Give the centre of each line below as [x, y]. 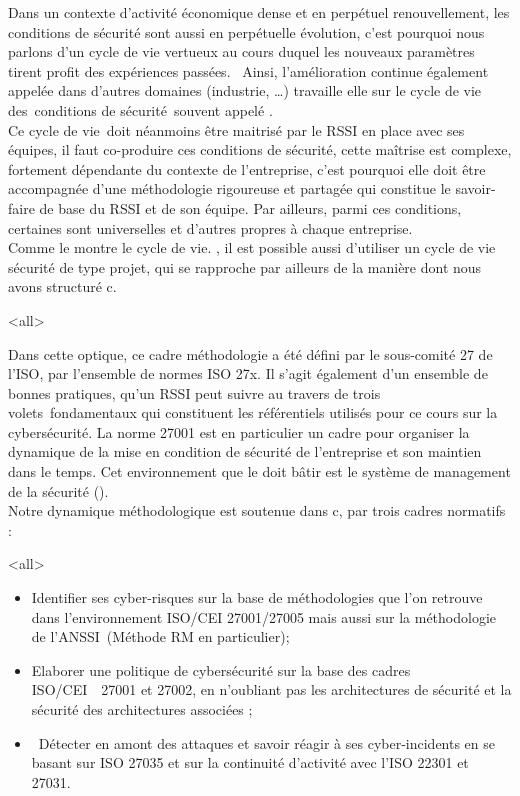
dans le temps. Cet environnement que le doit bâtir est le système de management [259, 471]
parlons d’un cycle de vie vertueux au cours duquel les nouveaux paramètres [241, 51]
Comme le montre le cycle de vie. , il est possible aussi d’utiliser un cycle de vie [252, 247]
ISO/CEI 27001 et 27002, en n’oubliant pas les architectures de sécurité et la [271, 689]
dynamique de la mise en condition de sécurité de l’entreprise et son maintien [245, 451]
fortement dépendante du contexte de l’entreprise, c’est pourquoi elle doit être [247, 168]
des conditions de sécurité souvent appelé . [140, 109]
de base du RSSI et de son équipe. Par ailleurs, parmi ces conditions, [250, 207]
